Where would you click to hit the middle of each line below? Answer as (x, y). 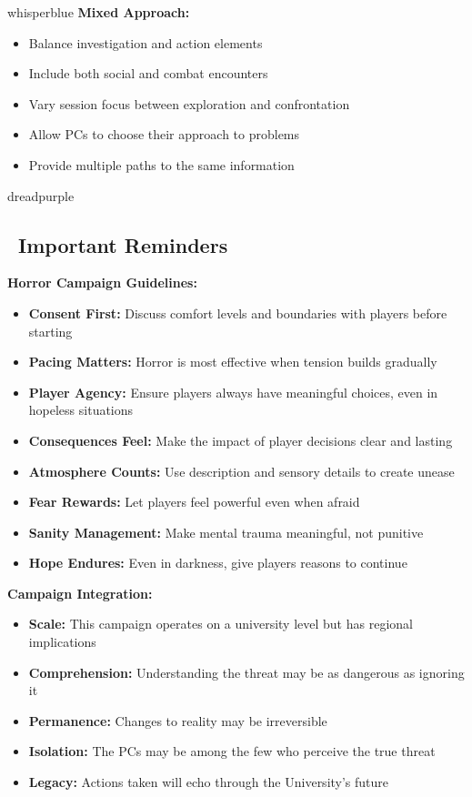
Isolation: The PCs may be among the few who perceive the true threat (232, 751)
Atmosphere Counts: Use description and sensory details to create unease (241, 471)
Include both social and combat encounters (148, 73)
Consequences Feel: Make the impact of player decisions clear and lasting (241, 440)
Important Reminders (123, 244)
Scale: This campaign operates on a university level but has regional (221, 624)
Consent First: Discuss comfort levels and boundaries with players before (238, 313)
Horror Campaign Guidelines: (102, 282)
